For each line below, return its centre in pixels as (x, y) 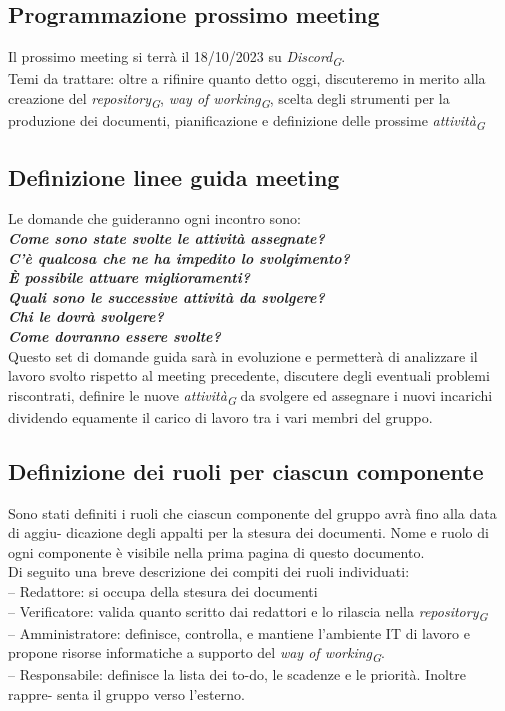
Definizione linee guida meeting (174, 176)
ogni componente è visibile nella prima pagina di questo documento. (216, 551)
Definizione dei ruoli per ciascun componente (246, 470)
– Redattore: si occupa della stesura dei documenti (163, 591)
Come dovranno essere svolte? (114, 335)
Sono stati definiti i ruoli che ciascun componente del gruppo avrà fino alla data (252, 512)
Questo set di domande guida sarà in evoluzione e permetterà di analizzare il (243, 355)
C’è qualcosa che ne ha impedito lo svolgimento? (179, 257)
